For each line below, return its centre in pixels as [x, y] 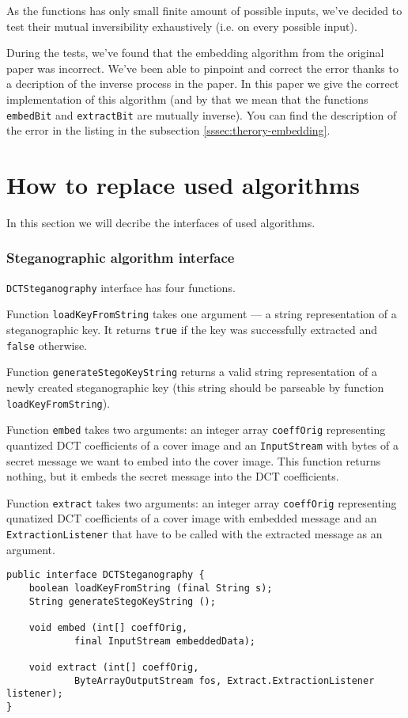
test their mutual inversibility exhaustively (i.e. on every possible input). [182, 26]
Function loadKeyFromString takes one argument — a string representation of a [202, 314]
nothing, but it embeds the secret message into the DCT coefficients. [173, 476]
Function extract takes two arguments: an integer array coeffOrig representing [202, 502]
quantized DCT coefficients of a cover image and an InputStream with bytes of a [202, 444]
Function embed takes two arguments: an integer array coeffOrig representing [196, 429]
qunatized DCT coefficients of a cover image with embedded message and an [192, 518]
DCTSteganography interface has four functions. [121, 287]
